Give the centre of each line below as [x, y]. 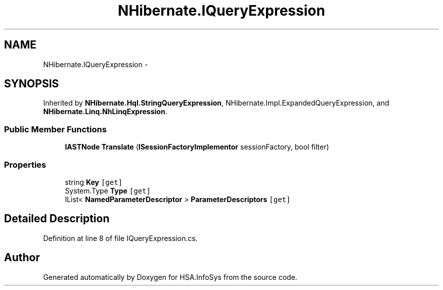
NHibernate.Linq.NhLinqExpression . [105, 112]
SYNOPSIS [32, 84]
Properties [25, 164]
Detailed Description [57, 219]
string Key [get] [94, 182]
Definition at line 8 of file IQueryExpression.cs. [120, 238]
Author [22, 258]
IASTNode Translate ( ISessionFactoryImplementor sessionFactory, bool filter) [197, 147]
